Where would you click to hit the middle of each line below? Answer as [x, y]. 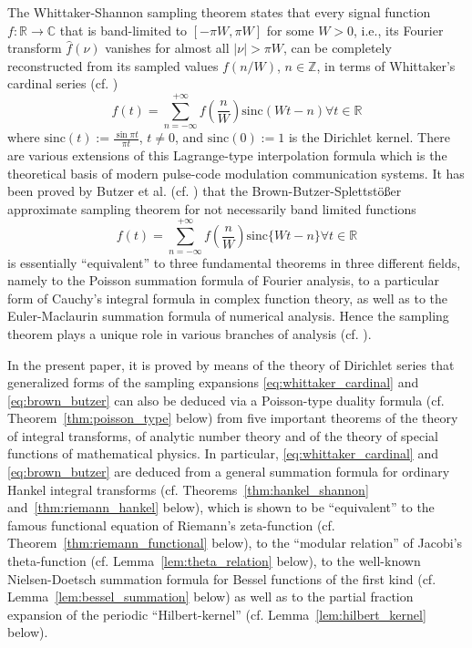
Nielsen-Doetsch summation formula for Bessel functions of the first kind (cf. [222, 578]
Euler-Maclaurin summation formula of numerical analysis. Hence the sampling [228, 316]
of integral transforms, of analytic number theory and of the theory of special [223, 435]
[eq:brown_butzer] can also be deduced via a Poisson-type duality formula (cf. [226, 400]
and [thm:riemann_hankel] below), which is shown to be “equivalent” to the [221, 507]
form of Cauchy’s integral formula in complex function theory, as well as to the [227, 298]
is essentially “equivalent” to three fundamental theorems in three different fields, [234, 262]
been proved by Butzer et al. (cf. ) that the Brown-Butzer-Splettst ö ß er [205, 191]
